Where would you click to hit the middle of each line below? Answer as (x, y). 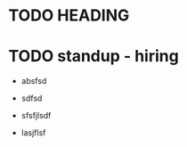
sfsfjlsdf (36, 116)
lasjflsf (33, 133)
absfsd (34, 81)
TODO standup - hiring (93, 57)
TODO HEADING (69, 16)
